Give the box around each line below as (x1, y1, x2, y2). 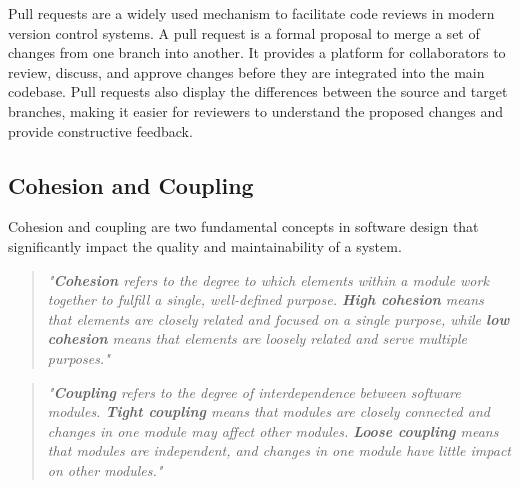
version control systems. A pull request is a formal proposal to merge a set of (8, 22, 480, 43)
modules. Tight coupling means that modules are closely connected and (47, 401, 490, 422)
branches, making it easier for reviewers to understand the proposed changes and (8, 100, 504, 121)
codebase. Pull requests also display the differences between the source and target (8, 81, 508, 102)
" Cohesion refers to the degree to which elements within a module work (47, 269, 489, 290)
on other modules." (47, 459, 163, 480)
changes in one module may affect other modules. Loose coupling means (47, 420, 499, 441)
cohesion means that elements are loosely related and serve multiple (47, 328, 468, 349)
